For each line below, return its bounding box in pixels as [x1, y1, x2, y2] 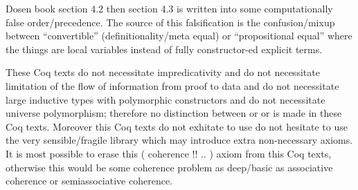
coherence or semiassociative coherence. [6, 173, 173, 188]
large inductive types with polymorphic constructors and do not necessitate [6, 92, 325, 106]
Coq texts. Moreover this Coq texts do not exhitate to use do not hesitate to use [6, 119, 348, 133]
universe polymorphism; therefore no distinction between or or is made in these [6, 106, 342, 120]
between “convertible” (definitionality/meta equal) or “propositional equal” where [6, 28, 352, 43]
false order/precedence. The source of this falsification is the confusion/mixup [6, 15, 335, 29]
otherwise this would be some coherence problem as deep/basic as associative [6, 160, 333, 174]
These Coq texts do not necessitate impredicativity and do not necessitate [6, 65, 320, 79]
